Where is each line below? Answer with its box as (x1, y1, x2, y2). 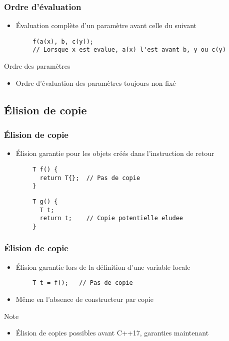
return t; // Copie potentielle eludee (39, 215, 183, 222)
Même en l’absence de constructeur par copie (15, 293, 153, 304)
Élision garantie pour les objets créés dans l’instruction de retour (15, 148, 214, 158)
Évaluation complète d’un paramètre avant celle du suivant (15, 20, 197, 31)
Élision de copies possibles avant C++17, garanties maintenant (15, 327, 209, 338)
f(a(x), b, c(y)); (32, 38, 93, 45)
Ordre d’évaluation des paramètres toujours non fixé (15, 77, 176, 88)
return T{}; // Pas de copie (39, 174, 140, 182)
